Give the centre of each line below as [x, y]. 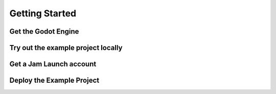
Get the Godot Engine [44, 31]
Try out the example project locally [66, 48]
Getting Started [43, 13]
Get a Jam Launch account [53, 64]
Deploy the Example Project [54, 80]
